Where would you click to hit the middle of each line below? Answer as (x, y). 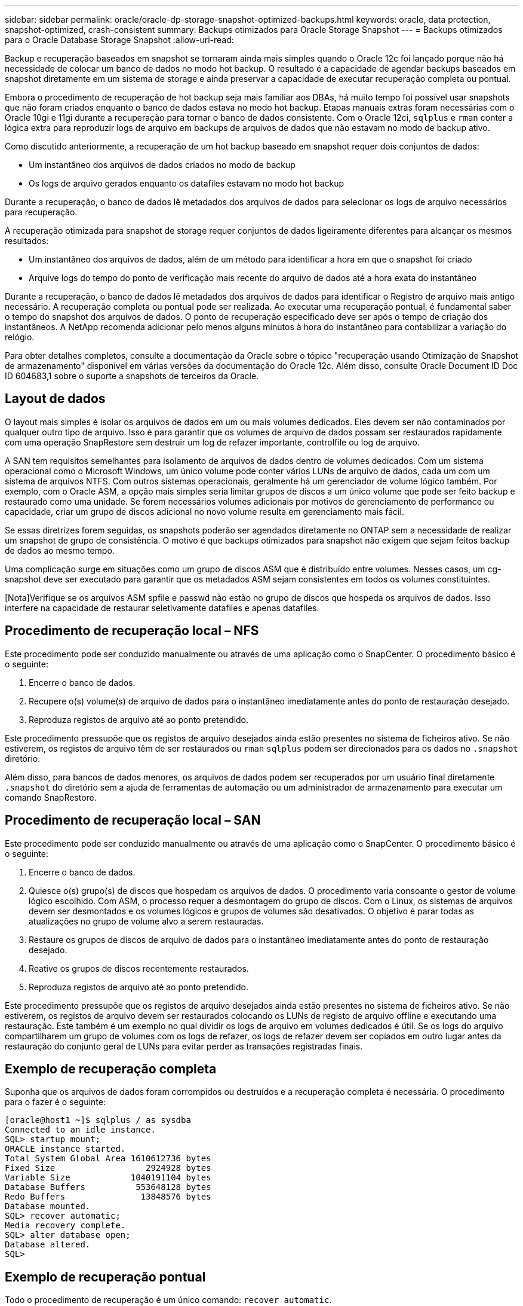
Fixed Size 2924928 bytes (108, 1168)
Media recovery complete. (65, 1226)
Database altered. (48, 1245)
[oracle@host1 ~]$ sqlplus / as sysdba (98, 1120)
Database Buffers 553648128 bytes (108, 1187)
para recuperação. (41, 212)
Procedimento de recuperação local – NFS (132, 631)
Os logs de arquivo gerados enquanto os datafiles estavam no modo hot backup (187, 183)
